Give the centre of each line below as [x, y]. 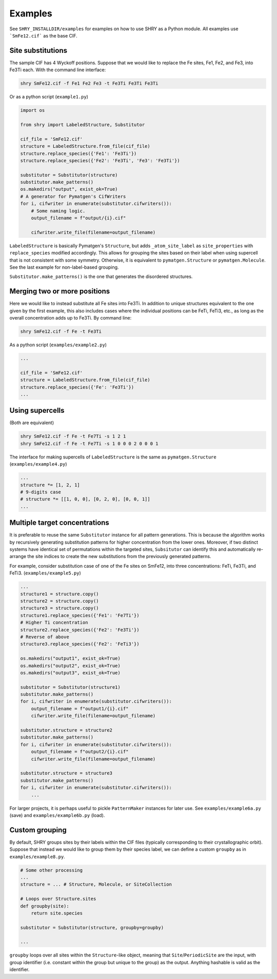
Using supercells [37, 411]
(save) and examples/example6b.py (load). [57, 815]
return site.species [57, 913]
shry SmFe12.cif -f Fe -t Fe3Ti [61, 332]
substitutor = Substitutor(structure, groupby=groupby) [92, 927]
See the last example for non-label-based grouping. [64, 267]
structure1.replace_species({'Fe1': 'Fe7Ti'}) [80, 615]
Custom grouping [38, 830]
